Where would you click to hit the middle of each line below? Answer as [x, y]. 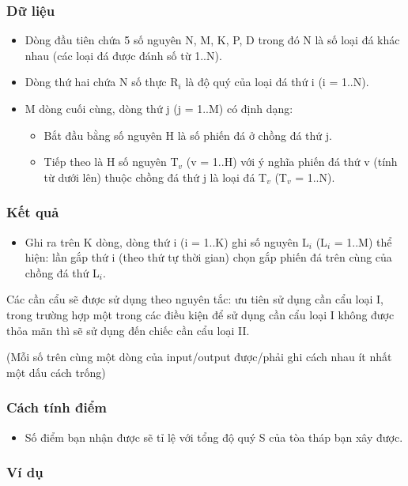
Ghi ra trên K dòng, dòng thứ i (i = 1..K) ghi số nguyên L [167, 241]
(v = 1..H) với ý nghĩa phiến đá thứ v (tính [292, 162]
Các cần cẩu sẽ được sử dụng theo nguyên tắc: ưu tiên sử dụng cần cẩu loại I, [195, 299]
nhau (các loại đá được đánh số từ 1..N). [123, 55]
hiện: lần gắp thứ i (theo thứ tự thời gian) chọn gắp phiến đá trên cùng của [208, 257]
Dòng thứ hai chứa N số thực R [102, 82]
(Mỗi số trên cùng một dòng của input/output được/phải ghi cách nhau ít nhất [199, 357]
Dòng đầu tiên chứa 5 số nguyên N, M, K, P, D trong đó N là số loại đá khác [212, 40]
